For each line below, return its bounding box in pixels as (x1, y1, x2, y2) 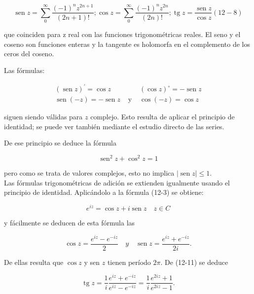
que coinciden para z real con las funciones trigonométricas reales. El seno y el (4, 29, 241, 39)
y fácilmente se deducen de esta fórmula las (4, 217, 135, 227)
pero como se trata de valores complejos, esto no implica (4, 168, 175, 178)
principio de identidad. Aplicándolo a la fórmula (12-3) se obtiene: (4, 187, 204, 197)
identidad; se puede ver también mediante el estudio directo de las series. (4, 121, 224, 131)
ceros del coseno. (4, 48, 54, 59)
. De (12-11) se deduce (160, 257, 228, 267)
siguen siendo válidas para (4, 111, 83, 122)
